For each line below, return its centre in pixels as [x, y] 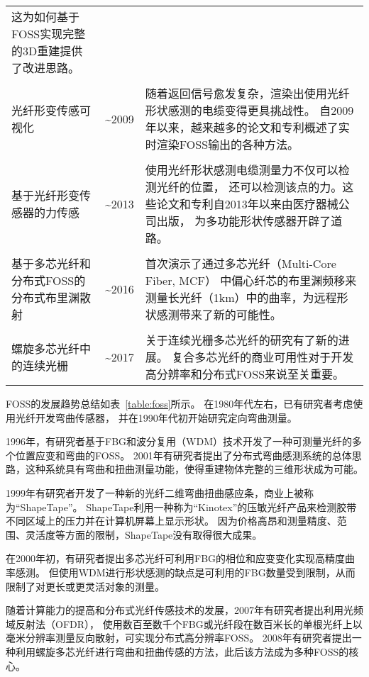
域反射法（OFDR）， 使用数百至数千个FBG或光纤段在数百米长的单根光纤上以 [184, 623]
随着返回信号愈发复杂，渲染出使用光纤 [247, 93]
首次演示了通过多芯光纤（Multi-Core [241, 263]
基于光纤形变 [46, 195]
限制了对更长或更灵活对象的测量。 [85, 586]
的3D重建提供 [47, 51]
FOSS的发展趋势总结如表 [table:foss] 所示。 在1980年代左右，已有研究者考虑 [180, 403]
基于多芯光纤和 [51, 263]
